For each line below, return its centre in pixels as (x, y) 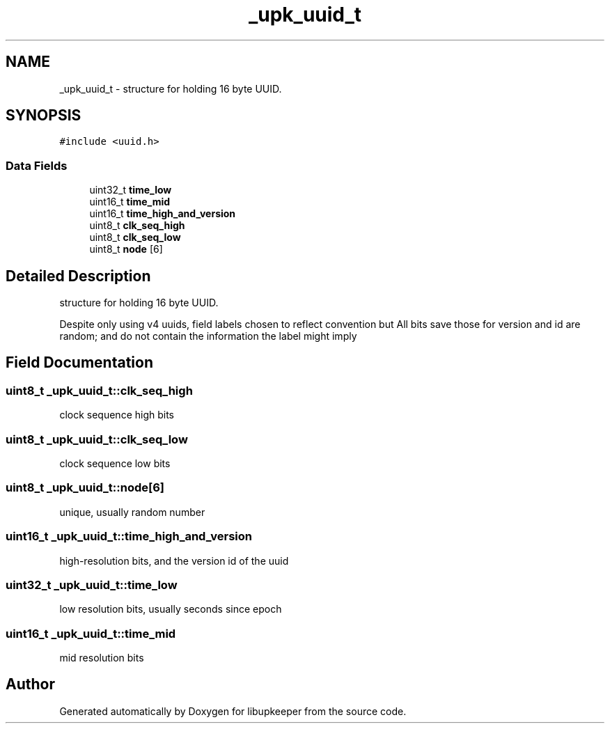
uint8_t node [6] (126, 249)
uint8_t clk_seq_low (135, 237)
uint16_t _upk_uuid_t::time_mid (91, 633)
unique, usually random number (132, 512)
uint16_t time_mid (130, 202)
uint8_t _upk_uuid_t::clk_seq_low (97, 439)
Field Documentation (79, 363)
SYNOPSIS (44, 116)
